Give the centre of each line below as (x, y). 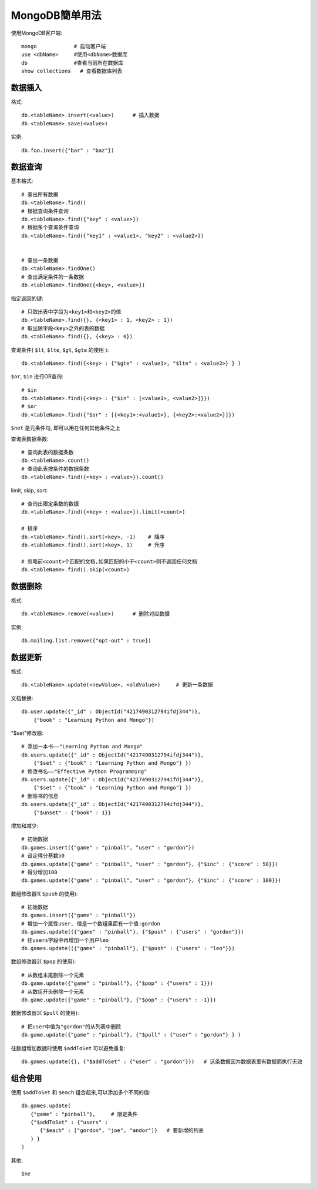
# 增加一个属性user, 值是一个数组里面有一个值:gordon (91, 923)
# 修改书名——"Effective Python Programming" (84, 771)
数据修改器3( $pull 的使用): (45, 1013)
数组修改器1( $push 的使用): (44, 894)
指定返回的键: (27, 298)
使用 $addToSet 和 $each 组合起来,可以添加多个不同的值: (81, 1092)
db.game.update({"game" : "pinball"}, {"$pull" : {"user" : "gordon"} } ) (131, 1035)
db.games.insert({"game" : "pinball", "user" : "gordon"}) (108, 847)
